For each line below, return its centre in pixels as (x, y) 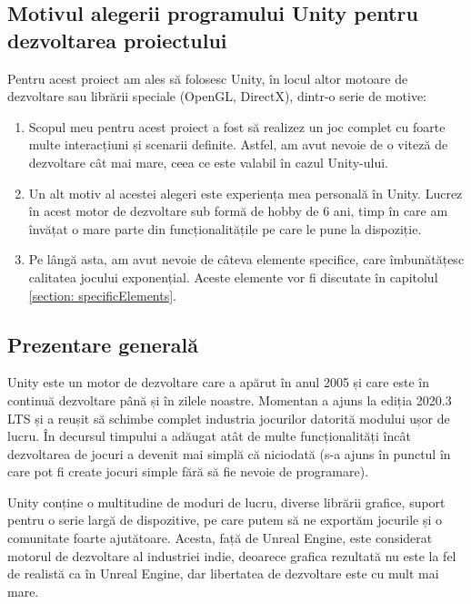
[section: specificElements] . (103, 295)
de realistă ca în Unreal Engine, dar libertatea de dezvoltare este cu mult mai (223, 573)
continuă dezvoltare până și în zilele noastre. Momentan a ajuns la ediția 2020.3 (230, 399)
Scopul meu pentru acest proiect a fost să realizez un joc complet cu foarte (237, 126)
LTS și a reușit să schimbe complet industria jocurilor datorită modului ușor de (229, 418)
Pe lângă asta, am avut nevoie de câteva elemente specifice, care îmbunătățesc (246, 259)
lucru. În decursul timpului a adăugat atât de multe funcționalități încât (209, 436)
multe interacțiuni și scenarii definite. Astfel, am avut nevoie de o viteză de (238, 144)
